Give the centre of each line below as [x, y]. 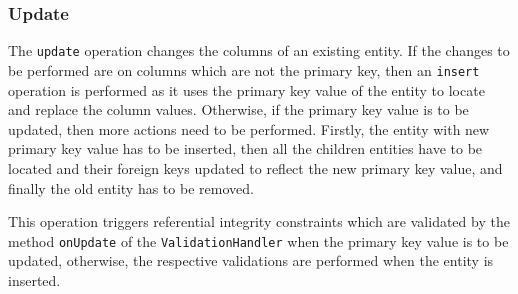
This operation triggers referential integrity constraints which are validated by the [259, 221]
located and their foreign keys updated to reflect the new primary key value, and [255, 167]
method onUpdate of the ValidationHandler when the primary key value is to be [258, 240]
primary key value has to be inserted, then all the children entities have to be [245, 148]
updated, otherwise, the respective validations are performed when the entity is [251, 260]
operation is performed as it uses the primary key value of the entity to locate [246, 89]
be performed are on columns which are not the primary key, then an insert [244, 69]
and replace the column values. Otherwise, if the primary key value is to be [238, 109]
